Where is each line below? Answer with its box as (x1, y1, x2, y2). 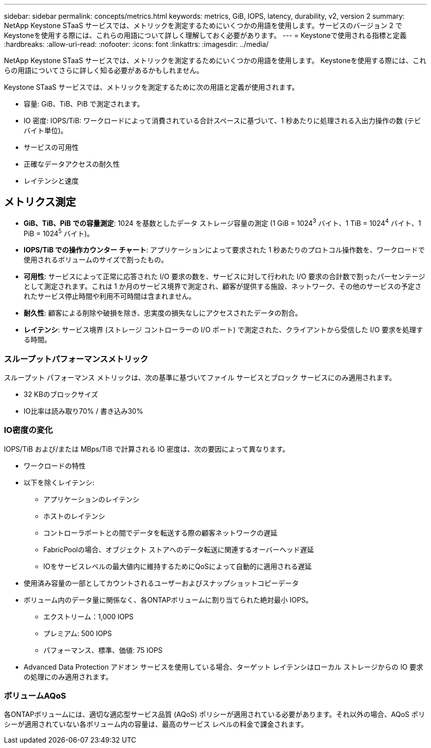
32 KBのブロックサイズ (24, 390, 98, 398)
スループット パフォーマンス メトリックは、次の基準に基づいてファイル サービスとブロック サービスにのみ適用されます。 (4, 373, 396, 382)
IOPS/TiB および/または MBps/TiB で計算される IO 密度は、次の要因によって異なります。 (4, 444, 290, 453)
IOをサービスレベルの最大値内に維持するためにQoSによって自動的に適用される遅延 (43, 562, 312, 570)
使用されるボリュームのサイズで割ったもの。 (24, 255, 168, 264)
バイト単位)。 (24, 126, 68, 135)
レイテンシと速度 (24, 177, 79, 185)
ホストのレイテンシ (43, 511, 105, 520)
